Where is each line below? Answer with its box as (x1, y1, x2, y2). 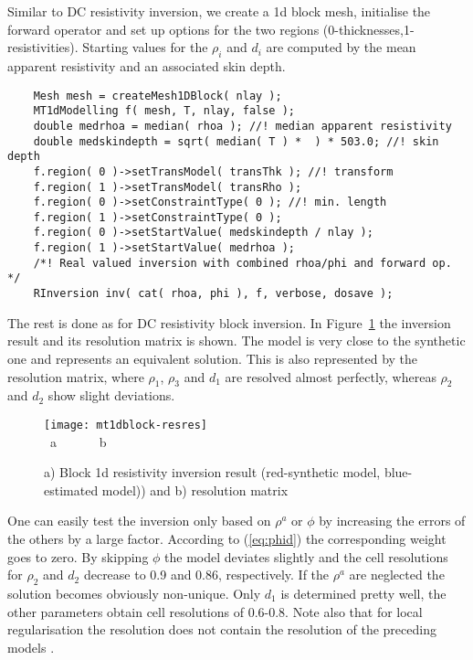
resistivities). (7, 37, 79, 57)
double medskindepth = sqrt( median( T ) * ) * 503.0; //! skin (33, 134, 439, 148)
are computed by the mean (266, 37, 416, 57)
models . (7, 637, 55, 656)
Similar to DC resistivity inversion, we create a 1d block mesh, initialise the (7, 2, 431, 20)
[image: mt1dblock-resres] (44, 418, 207, 431)
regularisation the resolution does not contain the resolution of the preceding (7, 620, 436, 639)
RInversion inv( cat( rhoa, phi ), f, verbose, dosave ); (33, 287, 394, 301)
